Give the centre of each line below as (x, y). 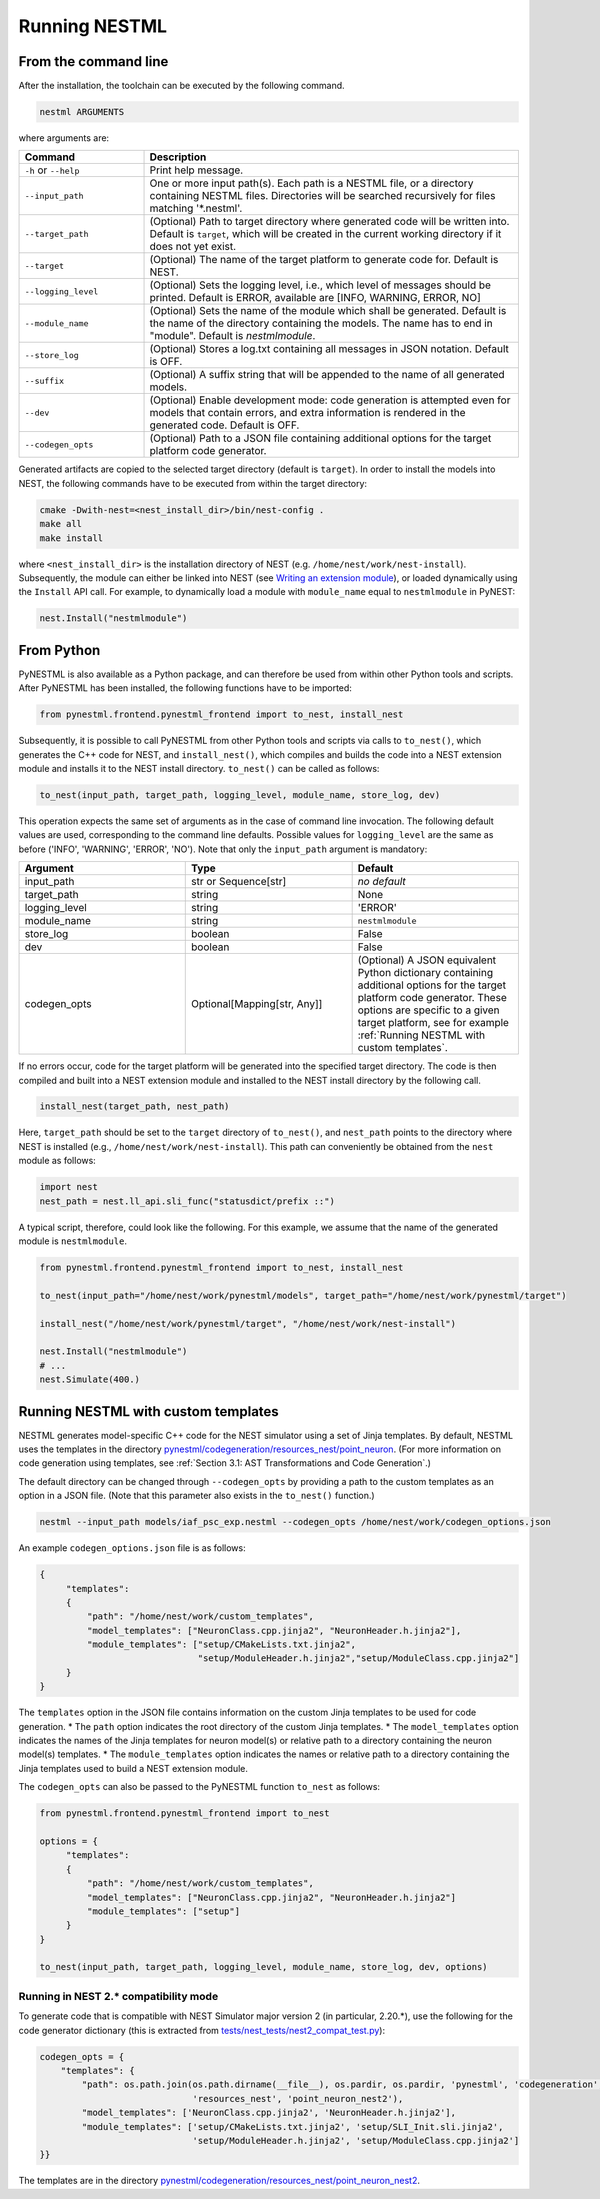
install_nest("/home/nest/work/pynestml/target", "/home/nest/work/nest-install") (248, 1323)
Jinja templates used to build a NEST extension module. (133, 1768)
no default (382, 882)
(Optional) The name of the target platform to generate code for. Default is (324, 260)
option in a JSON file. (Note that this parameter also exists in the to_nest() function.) (196, 1496)
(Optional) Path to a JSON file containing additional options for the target (320, 438)
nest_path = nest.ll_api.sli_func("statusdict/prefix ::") (187, 1201)
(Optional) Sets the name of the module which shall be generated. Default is (328, 311)
